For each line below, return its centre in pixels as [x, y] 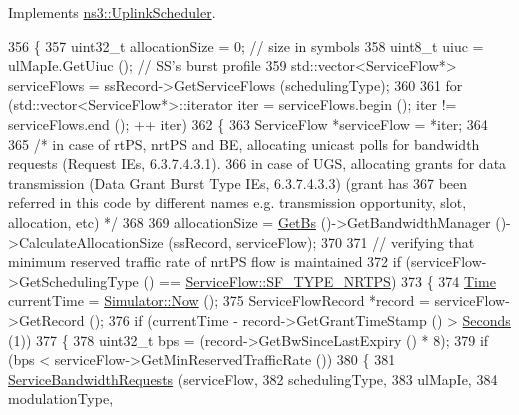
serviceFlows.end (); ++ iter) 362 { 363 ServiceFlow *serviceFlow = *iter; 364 [248, 123]
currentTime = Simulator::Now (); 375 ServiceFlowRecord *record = [219, 300]
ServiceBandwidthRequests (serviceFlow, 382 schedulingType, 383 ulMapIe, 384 [253, 378]
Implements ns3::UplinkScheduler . [112, 12]
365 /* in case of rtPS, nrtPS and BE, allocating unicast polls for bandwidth [244, 143]
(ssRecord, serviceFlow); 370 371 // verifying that [321, 241]
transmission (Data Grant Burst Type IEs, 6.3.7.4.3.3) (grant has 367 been [238, 182]
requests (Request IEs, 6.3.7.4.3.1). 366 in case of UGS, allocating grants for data [257, 163]
